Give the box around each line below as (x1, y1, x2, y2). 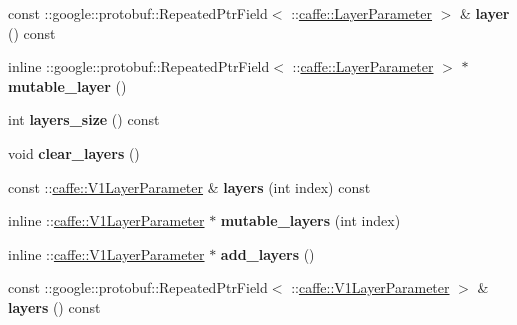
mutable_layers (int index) (220, 210, 401, 231)
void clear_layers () (8, 142, 140, 163)
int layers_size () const (8, 109, 160, 130)
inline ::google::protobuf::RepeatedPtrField (8, 56, 270, 77)
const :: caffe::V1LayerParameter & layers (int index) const (8, 176, 371, 197)
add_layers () (220, 243, 315, 264)
